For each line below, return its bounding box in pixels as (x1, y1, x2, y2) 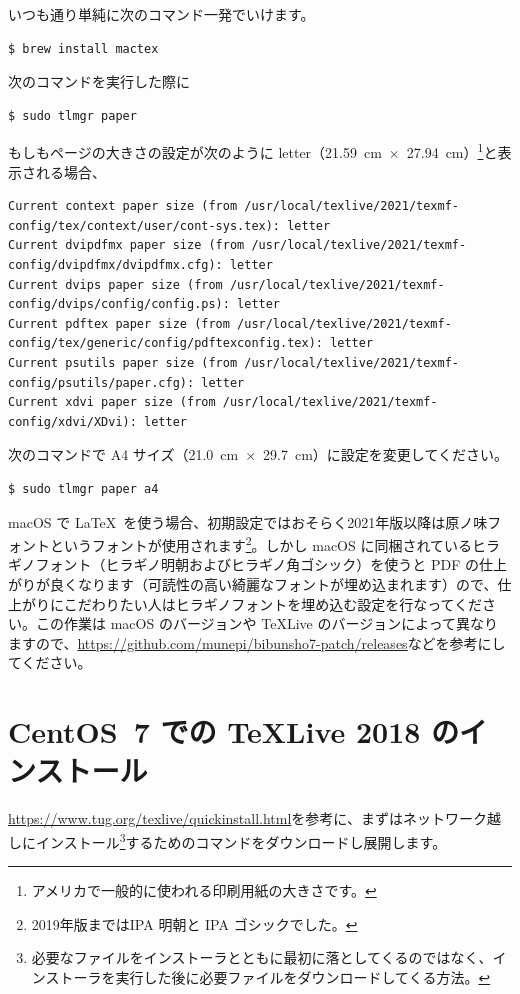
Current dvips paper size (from (8, 277, 223, 292)
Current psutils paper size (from (8, 355, 238, 370)
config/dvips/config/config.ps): (8, 297, 230, 312)
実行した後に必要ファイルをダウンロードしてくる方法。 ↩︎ (115, 966, 491, 987)
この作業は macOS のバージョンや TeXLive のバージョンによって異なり (35, 613, 499, 634)
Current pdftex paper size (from (8, 316, 230, 331)
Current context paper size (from (8, 199, 238, 214)
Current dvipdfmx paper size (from (8, 238, 245, 253)
